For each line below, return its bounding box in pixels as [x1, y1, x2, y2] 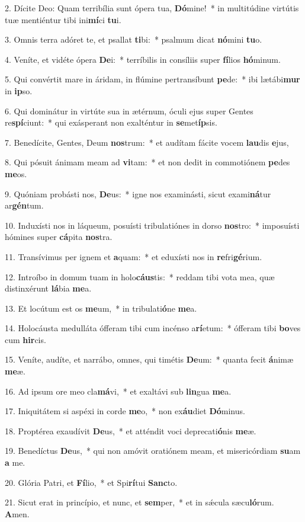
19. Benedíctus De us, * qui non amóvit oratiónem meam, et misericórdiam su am [5, 444, 301, 457]
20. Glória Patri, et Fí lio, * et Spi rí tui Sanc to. [5, 476, 178, 488]
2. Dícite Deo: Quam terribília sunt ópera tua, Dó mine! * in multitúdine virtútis [5, 2, 299, 14]
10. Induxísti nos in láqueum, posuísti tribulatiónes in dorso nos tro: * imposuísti [5, 219, 300, 231]
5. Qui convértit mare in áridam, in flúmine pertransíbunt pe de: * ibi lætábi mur [5, 73, 300, 85]
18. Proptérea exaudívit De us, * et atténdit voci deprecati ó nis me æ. [5, 424, 256, 437]
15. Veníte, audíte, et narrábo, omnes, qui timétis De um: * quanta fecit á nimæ [5, 353, 294, 366]
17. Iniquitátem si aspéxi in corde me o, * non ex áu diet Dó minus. [5, 405, 245, 417]
